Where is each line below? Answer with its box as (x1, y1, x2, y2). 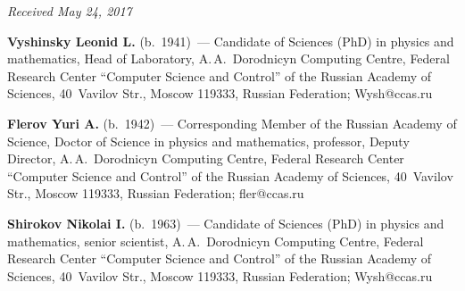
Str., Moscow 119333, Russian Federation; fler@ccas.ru (7, 184, 304, 203)
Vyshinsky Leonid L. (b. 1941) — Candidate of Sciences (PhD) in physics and (7, 31, 454, 50)
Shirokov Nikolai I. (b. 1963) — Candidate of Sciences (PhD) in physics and (7, 213, 444, 232)
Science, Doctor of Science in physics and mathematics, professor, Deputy (7, 131, 410, 150)
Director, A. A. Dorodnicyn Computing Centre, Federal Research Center (7, 149, 404, 168)
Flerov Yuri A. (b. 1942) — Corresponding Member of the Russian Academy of (7, 113, 457, 132)
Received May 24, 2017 (7, 2, 132, 20)
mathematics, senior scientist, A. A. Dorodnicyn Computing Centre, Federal (7, 231, 424, 250)
